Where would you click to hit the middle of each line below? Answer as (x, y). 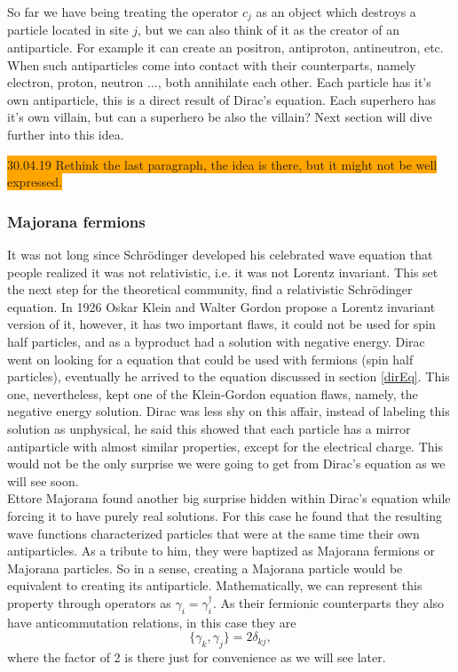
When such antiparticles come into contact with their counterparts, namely (212, 64)
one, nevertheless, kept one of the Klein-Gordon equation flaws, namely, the (213, 393)
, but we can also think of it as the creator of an (269, 30)
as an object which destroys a (336, 12)
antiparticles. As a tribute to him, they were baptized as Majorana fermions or (221, 551)
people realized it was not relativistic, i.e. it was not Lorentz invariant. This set (223, 272)
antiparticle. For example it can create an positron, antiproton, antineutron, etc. (225, 48)
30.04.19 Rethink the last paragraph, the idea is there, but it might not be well (222, 164)
